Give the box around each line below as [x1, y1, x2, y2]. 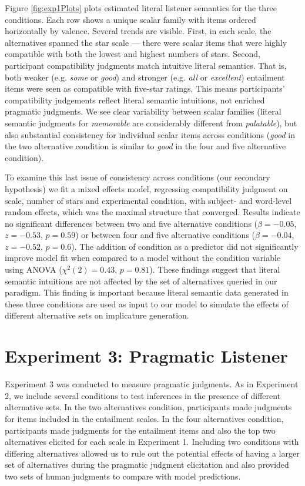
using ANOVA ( [5, 263, 62, 276]
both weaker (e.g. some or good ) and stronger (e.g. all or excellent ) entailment [5, 71, 285, 83]
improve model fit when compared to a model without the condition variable [5, 252, 281, 264]
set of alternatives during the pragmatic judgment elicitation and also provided [5, 458, 289, 471]
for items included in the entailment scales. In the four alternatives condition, [5, 412, 284, 424]
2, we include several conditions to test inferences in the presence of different [5, 389, 281, 401]
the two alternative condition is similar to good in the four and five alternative [5, 140, 286, 152]
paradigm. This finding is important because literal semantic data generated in [5, 286, 289, 299]
